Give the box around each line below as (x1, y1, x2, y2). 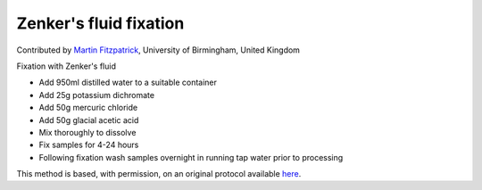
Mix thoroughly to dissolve (38, 127, 137, 137)
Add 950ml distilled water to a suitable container (38, 77, 218, 88)
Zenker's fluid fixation (16, 13, 185, 33)
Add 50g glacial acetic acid (38, 114, 139, 125)
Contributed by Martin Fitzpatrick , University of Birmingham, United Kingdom (16, 45, 301, 55)
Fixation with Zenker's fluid (16, 61, 116, 71)
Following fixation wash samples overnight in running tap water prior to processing (38, 152, 344, 162)
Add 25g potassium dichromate (38, 89, 155, 100)
